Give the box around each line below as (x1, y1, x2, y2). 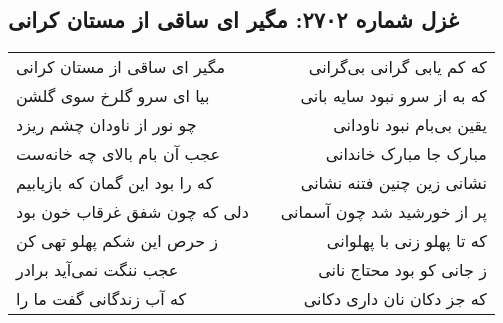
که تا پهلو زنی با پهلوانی (326, 229, 487, 253)
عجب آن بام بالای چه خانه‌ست (16, 142, 221, 166)
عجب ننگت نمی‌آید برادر (16, 258, 179, 282)
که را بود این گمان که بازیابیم (16, 171, 214, 195)
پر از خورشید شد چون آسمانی (280, 200, 487, 224)
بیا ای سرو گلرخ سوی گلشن (16, 84, 210, 108)
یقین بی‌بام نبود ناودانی (333, 113, 487, 137)
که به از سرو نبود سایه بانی (300, 84, 487, 108)
